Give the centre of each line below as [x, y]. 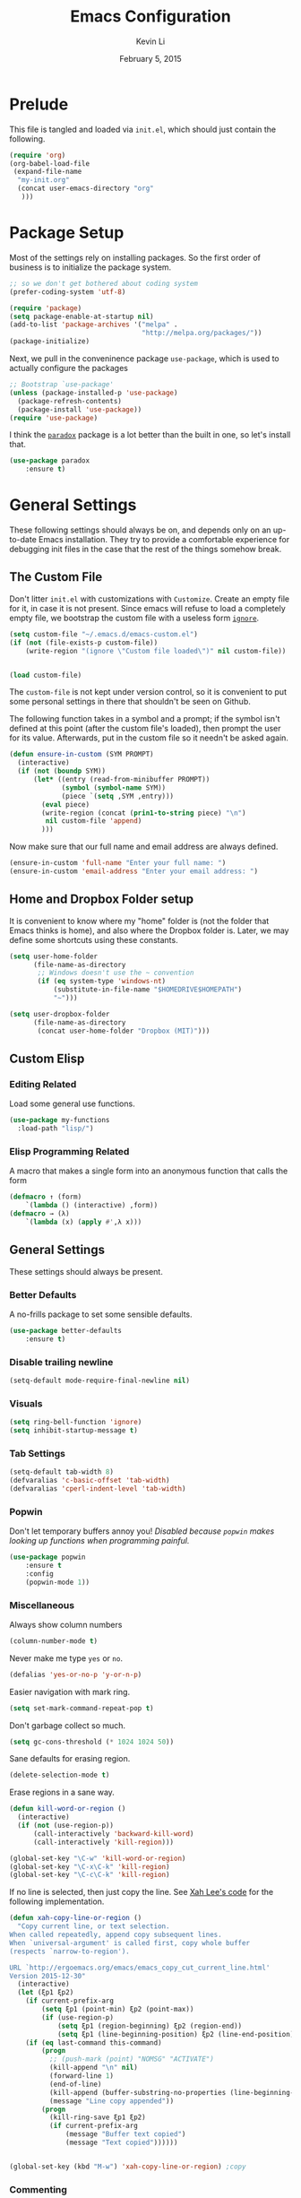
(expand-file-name [47, 172]
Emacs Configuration [150, 17]
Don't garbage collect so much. [68, 1725]
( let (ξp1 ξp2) [46, 1993]
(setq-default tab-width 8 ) [62, 1472]
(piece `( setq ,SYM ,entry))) [118, 796]
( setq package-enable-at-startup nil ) [82, 316]
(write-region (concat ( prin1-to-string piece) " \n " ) [144, 813]
